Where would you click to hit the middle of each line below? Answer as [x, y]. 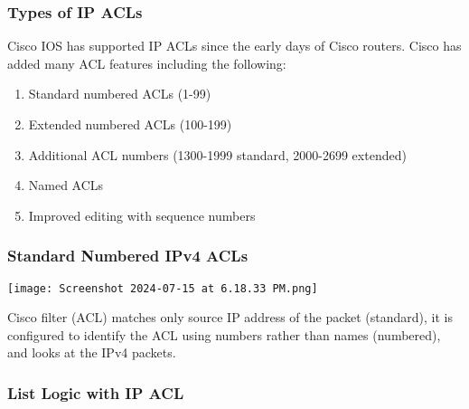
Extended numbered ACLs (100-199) [130, 124]
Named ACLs [66, 185]
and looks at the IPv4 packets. [92, 352]
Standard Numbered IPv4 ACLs [128, 256]
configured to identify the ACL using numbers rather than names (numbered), [224, 334]
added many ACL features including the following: [147, 63]
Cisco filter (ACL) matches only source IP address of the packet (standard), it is [230, 317]
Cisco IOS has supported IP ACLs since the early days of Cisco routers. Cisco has [234, 46]
